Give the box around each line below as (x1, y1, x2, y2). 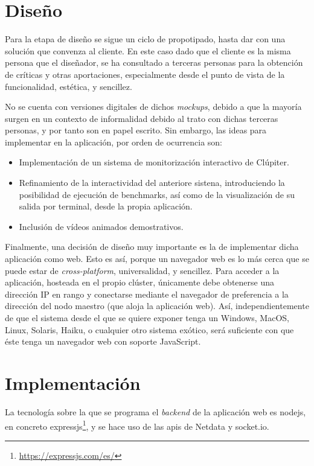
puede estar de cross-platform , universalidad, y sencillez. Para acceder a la (5, 264, 280, 276)
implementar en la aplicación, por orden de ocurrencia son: (5, 135, 223, 148)
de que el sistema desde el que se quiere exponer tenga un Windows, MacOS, (5, 311, 289, 324)
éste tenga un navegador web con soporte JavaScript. (5, 335, 201, 348)
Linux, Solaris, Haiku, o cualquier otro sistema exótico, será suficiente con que (5, 323, 294, 336)
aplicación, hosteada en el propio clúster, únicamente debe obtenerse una (5, 276, 275, 289)
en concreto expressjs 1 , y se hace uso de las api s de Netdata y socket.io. (5, 418, 269, 432)
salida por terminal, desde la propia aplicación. (19, 200, 193, 212)
